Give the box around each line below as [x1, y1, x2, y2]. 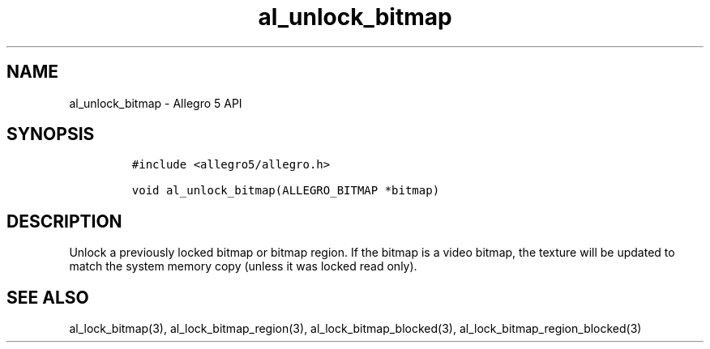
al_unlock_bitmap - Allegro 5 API [69, 96, 242, 110]
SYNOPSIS [6, 124, 95, 145]
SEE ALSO [6, 287, 89, 308]
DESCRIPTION [6, 211, 122, 232]
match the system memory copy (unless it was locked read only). [69, 259, 417, 274]
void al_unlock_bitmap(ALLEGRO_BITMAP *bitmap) [131, 184, 440, 198]
